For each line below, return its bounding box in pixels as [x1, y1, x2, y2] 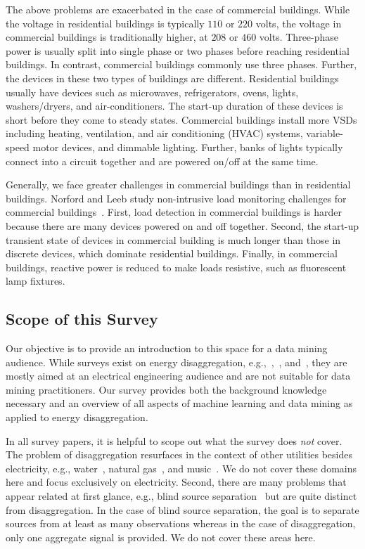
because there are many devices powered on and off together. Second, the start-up [6, 218, 359, 233]
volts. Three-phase [259, 30, 339, 44]
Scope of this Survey [6, 308, 158, 330]
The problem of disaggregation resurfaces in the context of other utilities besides [6, 447, 352, 462]
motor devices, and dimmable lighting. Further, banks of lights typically [32, 139, 343, 154]
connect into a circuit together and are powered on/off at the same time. [6, 153, 319, 168]
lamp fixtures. [6, 273, 65, 288]
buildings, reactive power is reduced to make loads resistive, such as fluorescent [6, 259, 347, 274]
